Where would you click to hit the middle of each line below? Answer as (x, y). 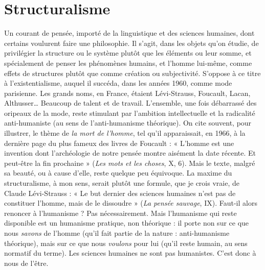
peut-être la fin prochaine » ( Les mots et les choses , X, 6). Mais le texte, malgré (130, 163)
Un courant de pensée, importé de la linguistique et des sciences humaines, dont (129, 33)
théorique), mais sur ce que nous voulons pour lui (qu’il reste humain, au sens (126, 243)
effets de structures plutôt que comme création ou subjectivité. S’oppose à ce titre (132, 73)
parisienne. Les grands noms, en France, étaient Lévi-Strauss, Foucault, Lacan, (127, 93)
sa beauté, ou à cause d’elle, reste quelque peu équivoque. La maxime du (118, 173)
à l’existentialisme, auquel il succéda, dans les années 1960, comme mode (118, 83)
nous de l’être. (26, 263)
